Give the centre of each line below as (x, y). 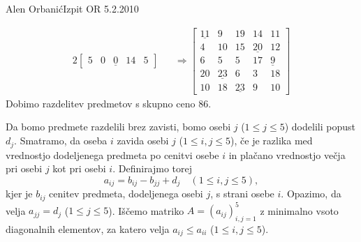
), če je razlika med (272, 141)
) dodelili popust (320, 127)
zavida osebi (143, 141)
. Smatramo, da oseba (61, 141)
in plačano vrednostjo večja (287, 154)
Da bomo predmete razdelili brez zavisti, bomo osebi (118, 127)
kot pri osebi (79, 168)
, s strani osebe (242, 194)
